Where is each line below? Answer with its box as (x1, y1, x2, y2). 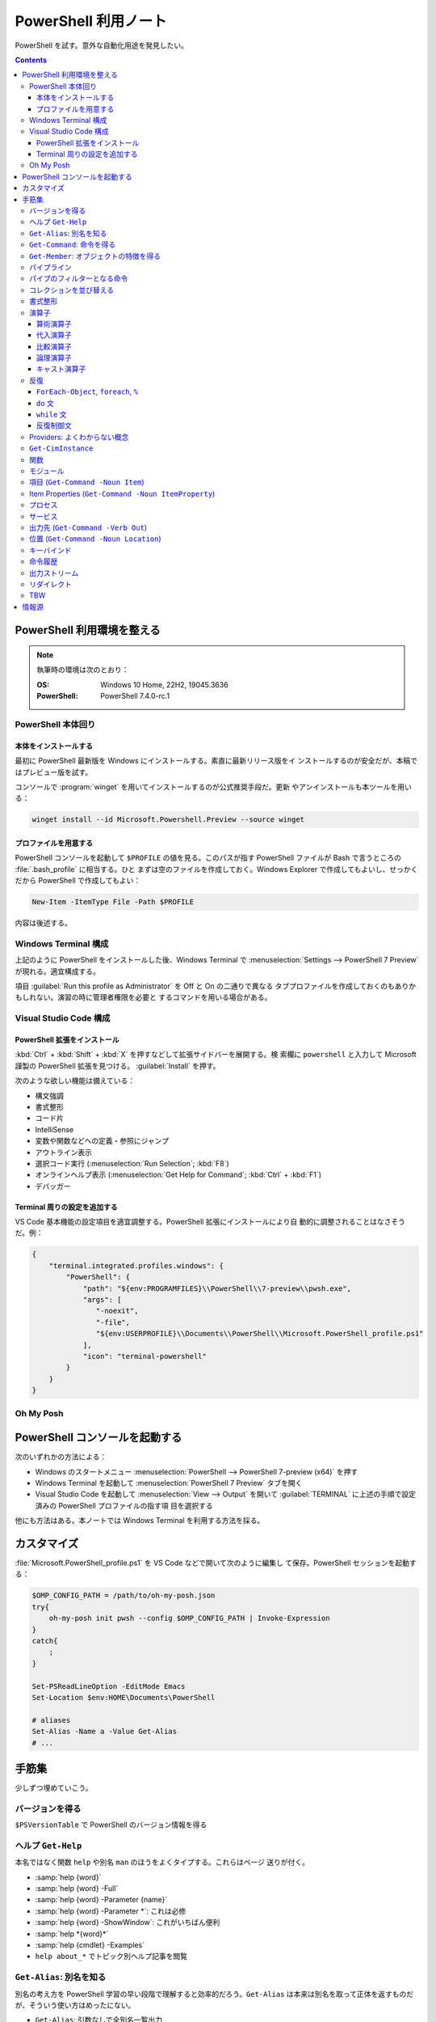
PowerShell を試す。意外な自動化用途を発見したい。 (15, 40, 189, 50)
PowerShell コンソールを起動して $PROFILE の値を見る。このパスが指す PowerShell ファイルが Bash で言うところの (15, 853, 401, 863)
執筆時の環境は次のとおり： (36, 665, 129, 675)
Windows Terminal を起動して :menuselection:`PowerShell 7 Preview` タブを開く (35, 1478, 303, 1487)
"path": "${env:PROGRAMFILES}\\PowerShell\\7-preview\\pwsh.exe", (82, 1284, 351, 1293)
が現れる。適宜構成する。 (15, 967, 100, 976)
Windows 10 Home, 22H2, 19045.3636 (100, 679, 229, 689)
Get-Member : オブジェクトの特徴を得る (29, 251, 161, 260)
